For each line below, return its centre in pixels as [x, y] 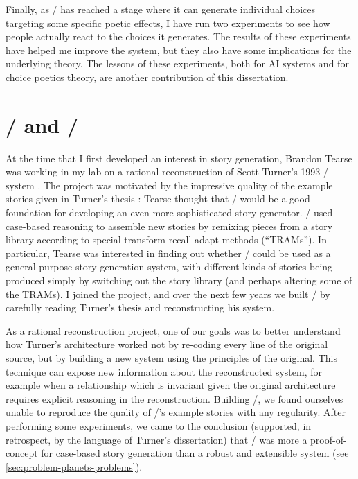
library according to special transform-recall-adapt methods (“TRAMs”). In [166, 239]
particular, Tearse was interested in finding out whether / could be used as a [168, 253]
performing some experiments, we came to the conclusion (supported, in [159, 425]
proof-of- [329, 439]
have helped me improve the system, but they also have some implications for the [179, 50]
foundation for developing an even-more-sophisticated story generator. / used [169, 212]
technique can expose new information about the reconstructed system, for [164, 371]
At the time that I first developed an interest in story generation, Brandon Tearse [179, 158]
